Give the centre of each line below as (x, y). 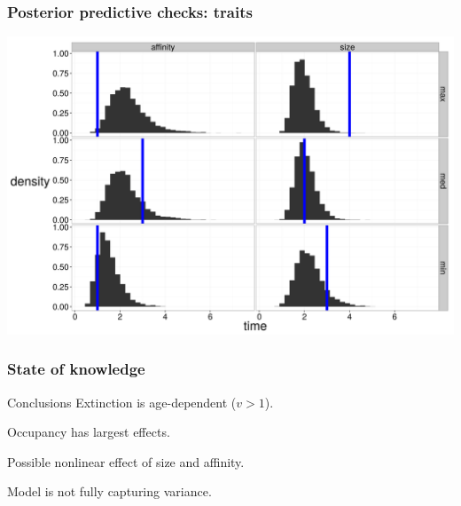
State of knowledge (76, 369)
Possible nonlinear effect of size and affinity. (126, 461)
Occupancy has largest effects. (89, 432)
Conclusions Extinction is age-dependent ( (122, 402)
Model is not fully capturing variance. (109, 491)
